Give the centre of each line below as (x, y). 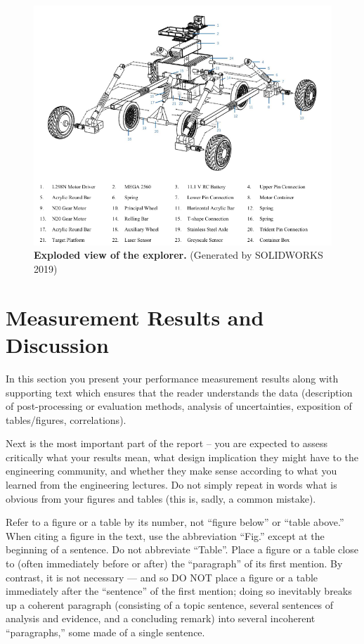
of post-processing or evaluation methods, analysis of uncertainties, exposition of (179, 406)
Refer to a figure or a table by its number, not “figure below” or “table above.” (175, 522)
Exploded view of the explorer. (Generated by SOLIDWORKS (178, 255)
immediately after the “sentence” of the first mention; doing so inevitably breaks (179, 591)
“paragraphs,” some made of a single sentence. (105, 632)
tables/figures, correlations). (66, 419)
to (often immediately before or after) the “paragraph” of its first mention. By (174, 563)
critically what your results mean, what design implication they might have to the (182, 457)
